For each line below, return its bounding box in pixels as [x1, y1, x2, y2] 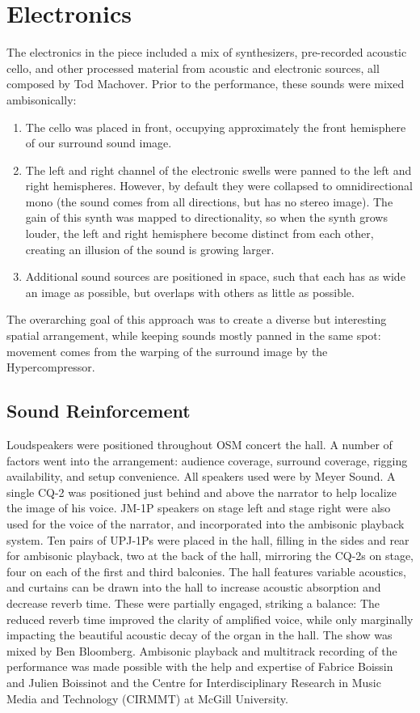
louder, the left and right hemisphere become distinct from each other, [25, 225, 374, 242]
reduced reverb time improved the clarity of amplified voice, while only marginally [6, 610, 414, 627]
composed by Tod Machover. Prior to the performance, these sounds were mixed [6, 75, 405, 92]
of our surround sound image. [25, 134, 172, 151]
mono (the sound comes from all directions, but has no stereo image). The [25, 193, 393, 210]
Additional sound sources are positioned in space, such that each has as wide [25, 268, 405, 285]
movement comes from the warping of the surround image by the [6, 342, 328, 359]
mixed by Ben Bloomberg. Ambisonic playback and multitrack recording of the [6, 642, 397, 659]
